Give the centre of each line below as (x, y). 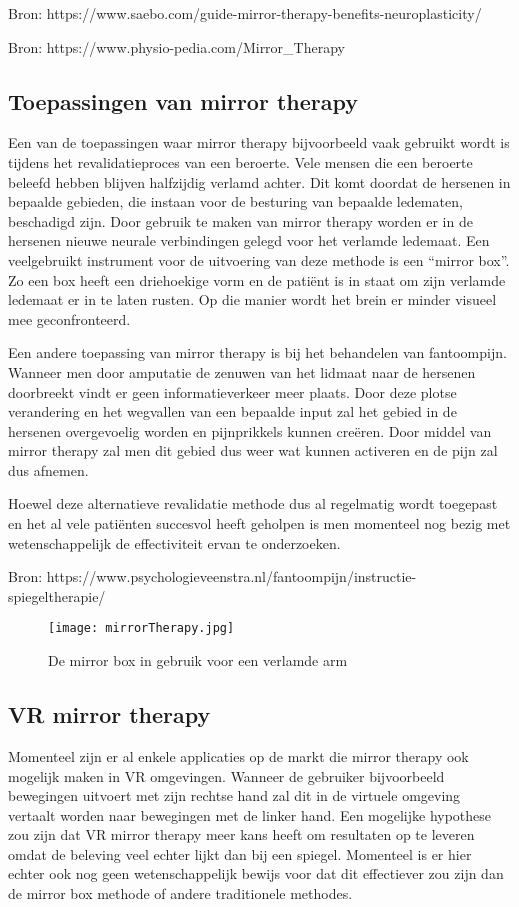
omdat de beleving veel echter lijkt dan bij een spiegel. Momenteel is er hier (240, 853)
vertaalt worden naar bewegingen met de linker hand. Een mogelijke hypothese (250, 814)
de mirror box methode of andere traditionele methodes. (180, 893)
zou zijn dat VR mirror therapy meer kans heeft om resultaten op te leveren (241, 834)
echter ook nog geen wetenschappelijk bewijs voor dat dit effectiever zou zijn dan (256, 873)
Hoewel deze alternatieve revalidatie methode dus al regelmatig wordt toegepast (253, 503)
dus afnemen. (48, 469)
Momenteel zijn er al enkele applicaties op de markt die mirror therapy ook (238, 755)
